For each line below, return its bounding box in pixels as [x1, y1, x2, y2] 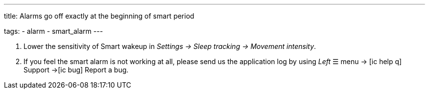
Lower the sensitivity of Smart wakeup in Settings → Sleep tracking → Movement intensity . [24, 42, 316, 50]
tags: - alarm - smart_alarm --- [4, 27, 103, 35]
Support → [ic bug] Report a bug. [24, 66, 129, 74]
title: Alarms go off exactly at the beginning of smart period [4, 12, 194, 20]
